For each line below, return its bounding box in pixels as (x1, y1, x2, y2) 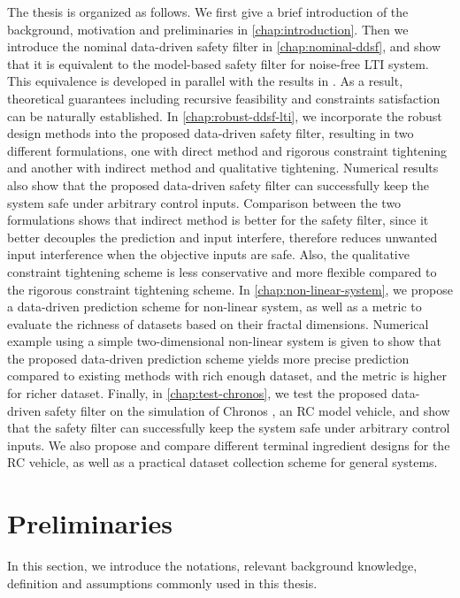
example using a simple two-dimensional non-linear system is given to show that (7, 332, 441, 350)
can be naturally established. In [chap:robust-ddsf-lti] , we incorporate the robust (7, 106, 442, 125)
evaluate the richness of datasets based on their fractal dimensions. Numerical (7, 314, 429, 333)
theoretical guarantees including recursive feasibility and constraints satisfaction (7, 88, 441, 107)
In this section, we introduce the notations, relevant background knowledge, (7, 556, 418, 575)
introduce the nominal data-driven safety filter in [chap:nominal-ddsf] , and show (7, 37, 441, 56)
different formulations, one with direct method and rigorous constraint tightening (7, 141, 448, 159)
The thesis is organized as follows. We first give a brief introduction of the (7, 3, 409, 20)
